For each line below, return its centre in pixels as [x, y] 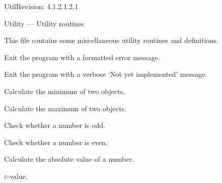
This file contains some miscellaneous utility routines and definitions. [111, 40]
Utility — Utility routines [44, 23]
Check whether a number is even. [56, 142]
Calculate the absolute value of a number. [69, 159]
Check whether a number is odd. [55, 125]
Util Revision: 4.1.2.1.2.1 [41, 6]
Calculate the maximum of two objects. [65, 108]
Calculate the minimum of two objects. [65, 91]
